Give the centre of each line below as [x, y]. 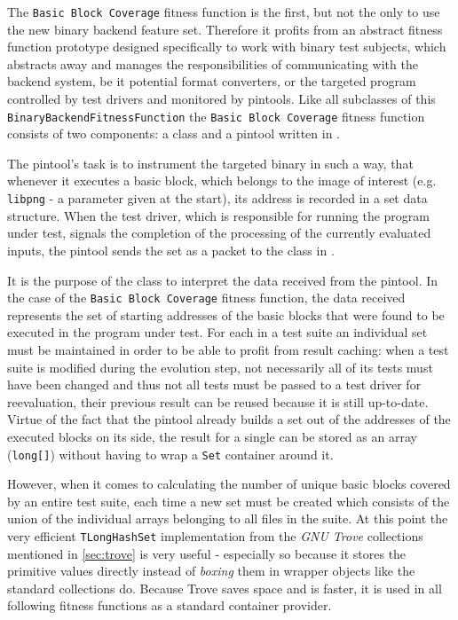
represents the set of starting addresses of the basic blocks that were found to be [226, 314]
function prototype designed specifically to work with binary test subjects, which [227, 47]
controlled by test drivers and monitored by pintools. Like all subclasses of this [221, 99]
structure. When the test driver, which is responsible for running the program [218, 215]
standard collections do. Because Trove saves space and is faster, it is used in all [225, 588]
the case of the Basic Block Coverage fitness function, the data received [206, 298]
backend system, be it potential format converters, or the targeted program [212, 81]
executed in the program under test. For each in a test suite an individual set [217, 332]
